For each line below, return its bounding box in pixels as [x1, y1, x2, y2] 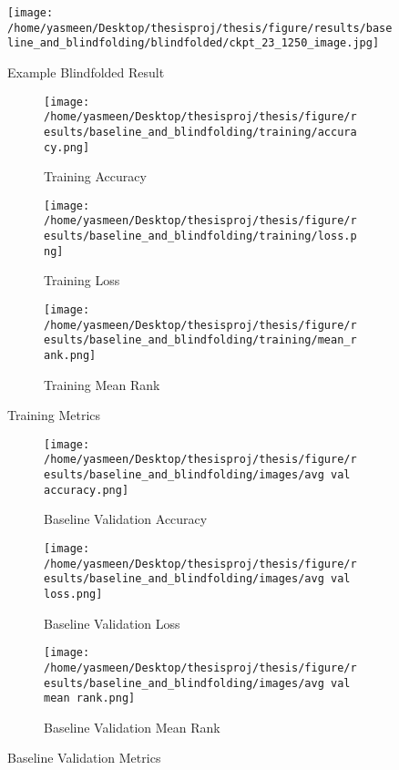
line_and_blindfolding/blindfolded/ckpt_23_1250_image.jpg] [7, 36, 380, 50]
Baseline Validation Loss [44, 613, 180, 632]
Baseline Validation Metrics [7, 748, 161, 767]
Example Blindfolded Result [7, 62, 165, 81]
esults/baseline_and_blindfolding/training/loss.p [44, 230, 357, 243]
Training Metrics [7, 406, 101, 425]
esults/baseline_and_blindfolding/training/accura [44, 125, 357, 139]
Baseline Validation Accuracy [44, 509, 208, 529]
